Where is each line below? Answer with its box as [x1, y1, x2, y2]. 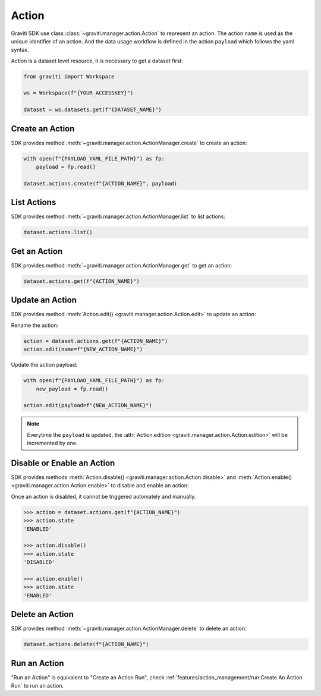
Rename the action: [11, 322, 59, 329]
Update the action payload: [11, 361, 78, 369]
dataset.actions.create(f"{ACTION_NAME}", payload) [23, 180, 178, 187]
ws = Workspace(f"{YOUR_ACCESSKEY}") [23, 90, 134, 96]
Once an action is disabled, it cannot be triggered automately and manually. [11, 493, 196, 500]
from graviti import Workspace [23, 73, 115, 80]
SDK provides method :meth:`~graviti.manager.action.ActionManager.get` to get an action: [11, 262, 232, 269]
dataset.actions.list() [23, 229, 93, 236]
